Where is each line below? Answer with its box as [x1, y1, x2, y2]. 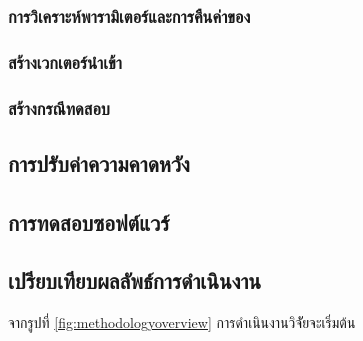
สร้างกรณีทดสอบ [8, 95, 110, 120]
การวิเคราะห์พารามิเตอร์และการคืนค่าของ [8, 3, 251, 28]
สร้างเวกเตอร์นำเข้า [8, 49, 122, 74]
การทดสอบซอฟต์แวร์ [8, 206, 170, 237]
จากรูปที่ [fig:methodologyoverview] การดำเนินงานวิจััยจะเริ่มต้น [8, 312, 356, 333]
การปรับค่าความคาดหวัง [8, 147, 190, 178]
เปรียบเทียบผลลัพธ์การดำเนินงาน [8, 265, 262, 296]
